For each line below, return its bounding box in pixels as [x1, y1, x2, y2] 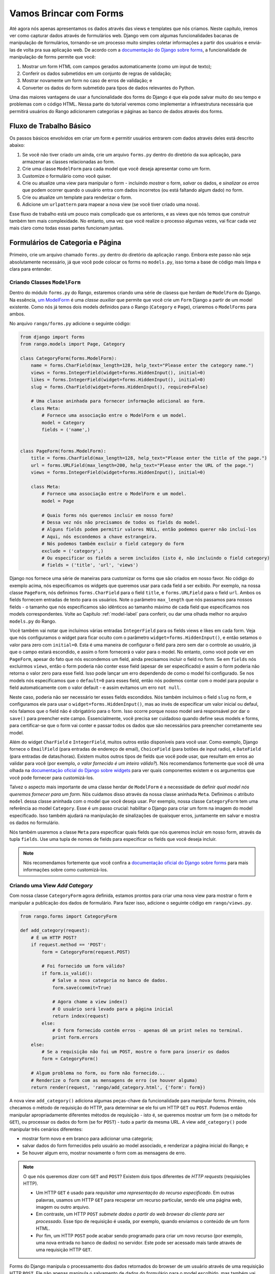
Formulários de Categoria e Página [9, 238, 122, 247]
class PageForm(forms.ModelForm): [20, 448, 106, 454]
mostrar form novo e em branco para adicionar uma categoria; [22, 1135, 153, 1142]
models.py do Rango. [9, 618, 57, 624]
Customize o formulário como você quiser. [22, 173, 112, 179]
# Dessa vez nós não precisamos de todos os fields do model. [41, 519, 201, 525]
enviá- [248, 40, 262, 46]
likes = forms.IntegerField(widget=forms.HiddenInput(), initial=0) [31, 377, 206, 383]
